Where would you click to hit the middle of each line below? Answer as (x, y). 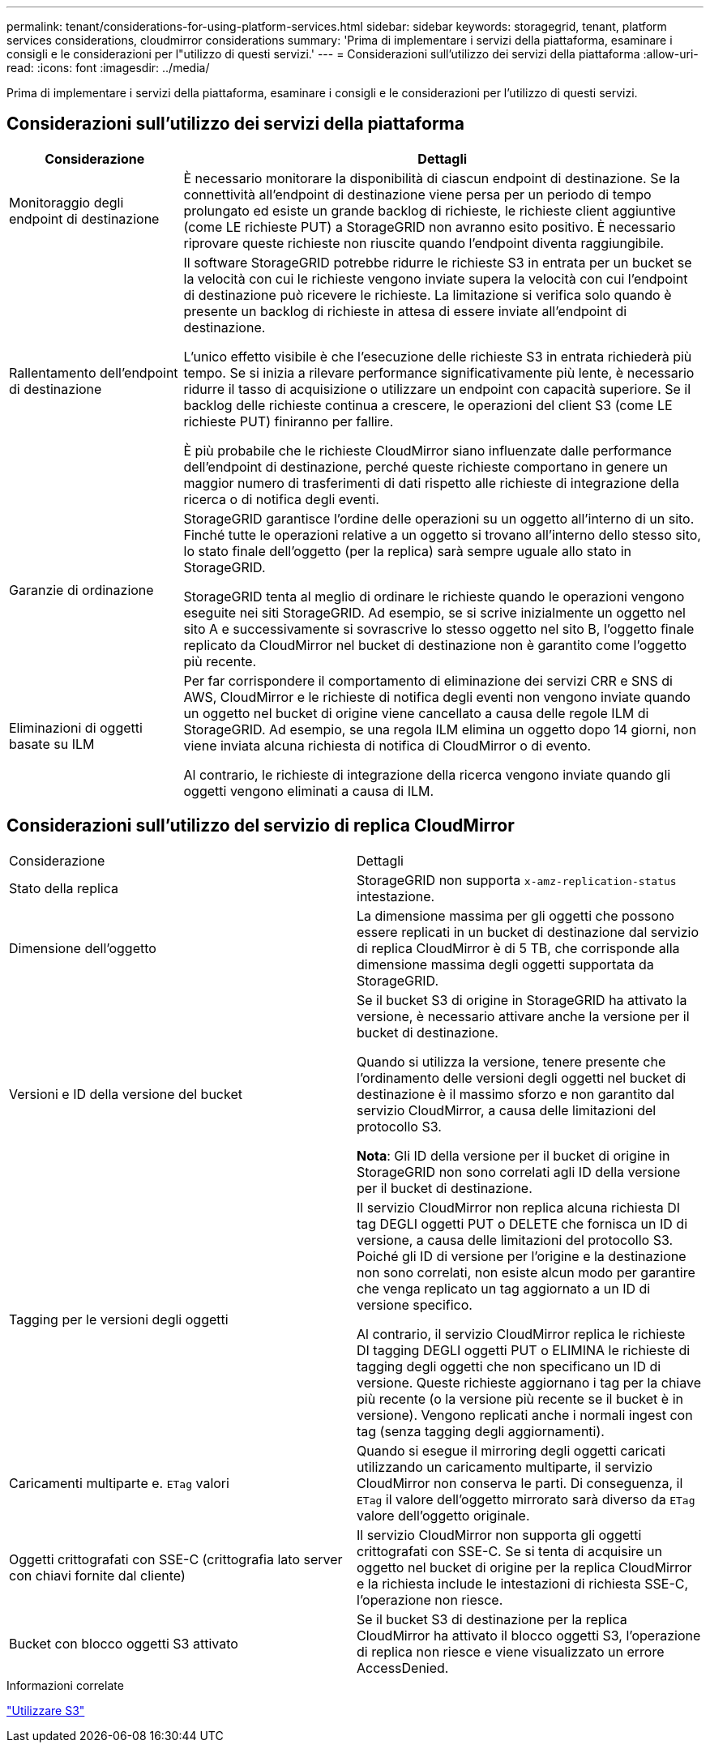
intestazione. (396, 896)
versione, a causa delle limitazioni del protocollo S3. (515, 1240)
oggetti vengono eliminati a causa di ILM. (309, 791)
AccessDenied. (403, 1668)
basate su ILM (52, 744)
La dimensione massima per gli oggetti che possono (515, 915)
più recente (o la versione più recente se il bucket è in (520, 1398)
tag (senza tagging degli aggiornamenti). (481, 1431)
